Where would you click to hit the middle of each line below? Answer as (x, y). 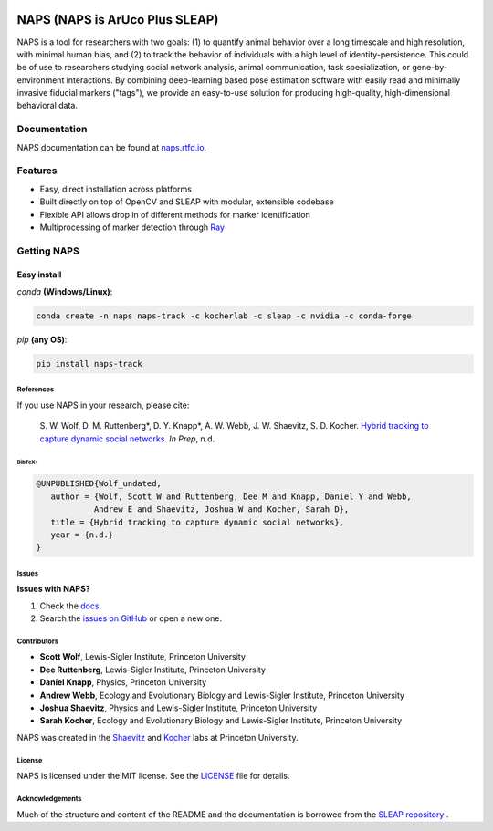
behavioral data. (47, 106)
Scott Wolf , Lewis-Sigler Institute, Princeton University (143, 657)
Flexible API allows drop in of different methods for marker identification (175, 214)
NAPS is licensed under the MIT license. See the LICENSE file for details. (153, 776)
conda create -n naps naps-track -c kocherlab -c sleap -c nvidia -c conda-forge (224, 316)
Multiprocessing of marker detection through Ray (132, 227)
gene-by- (430, 68)
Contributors (38, 641)
